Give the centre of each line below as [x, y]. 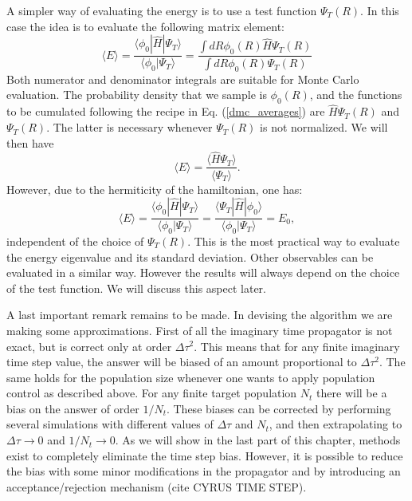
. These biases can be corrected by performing [279, 408]
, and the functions [356, 95]
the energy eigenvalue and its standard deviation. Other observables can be [190, 256]
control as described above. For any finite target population [152, 393]
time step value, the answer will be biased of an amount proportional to [182, 362]
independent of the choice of [75, 241]
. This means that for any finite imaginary [297, 346]
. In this [380, 10]
